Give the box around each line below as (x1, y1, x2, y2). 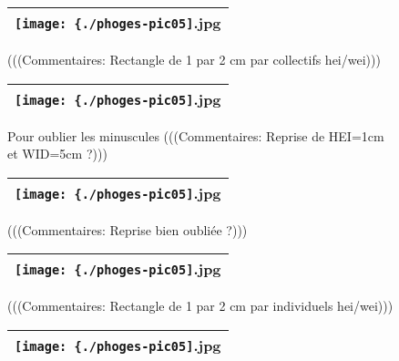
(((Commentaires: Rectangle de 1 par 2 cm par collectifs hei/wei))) (7, 50, 381, 68)
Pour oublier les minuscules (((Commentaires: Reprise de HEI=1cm (7, 126, 384, 145)
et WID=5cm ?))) (7, 144, 107, 163)
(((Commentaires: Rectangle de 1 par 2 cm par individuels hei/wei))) (7, 296, 394, 315)
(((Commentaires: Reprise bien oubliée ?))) (7, 220, 248, 239)
